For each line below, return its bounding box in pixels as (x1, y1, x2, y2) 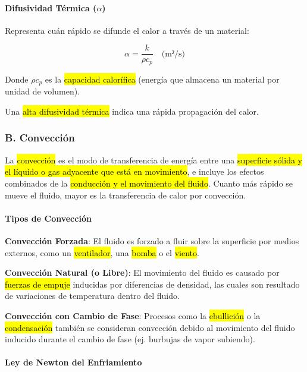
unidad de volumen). (5, 85, 80, 97)
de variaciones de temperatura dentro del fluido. (5, 289, 180, 302)
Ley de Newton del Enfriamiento (5, 356, 142, 368)
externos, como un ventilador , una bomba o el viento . (5, 246, 199, 258)
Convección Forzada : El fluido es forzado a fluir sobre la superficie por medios (5, 234, 299, 247)
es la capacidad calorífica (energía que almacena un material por (45, 72, 280, 85)
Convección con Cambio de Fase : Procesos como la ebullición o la (5, 309, 261, 321)
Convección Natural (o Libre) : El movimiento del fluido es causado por (5, 266, 280, 279)
